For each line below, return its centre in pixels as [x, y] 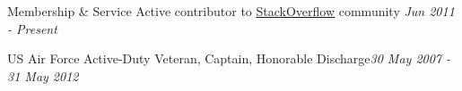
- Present [32, 28]
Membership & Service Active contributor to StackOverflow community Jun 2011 [231, 11]
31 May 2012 [43, 75]
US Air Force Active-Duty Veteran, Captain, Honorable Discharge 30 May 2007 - [229, 58]
